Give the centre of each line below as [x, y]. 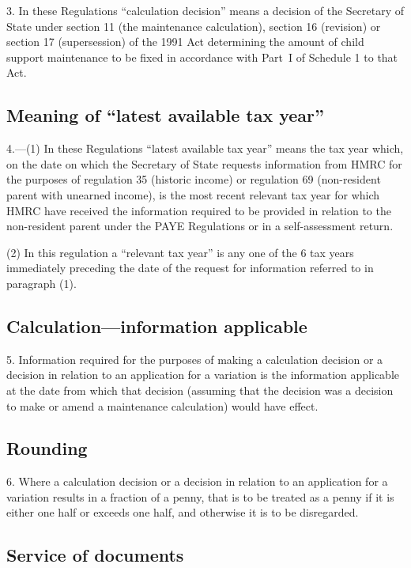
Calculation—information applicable [157, 326]
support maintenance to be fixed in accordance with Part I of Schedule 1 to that [202, 57]
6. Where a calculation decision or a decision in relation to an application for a [197, 481]
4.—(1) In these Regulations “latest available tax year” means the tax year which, [205, 148]
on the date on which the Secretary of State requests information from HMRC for [204, 163]
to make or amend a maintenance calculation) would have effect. [162, 405]
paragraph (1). [41, 283]
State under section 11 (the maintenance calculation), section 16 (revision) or [194, 26]
